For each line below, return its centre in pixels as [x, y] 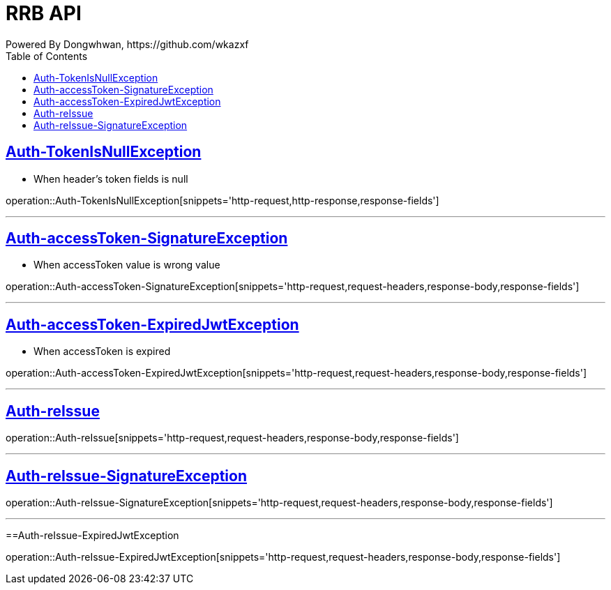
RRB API [44, 13]
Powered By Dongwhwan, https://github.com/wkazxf [127, 44]
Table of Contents [47, 56]
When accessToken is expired [102, 351]
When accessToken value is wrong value [127, 265]
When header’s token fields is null [111, 179]
